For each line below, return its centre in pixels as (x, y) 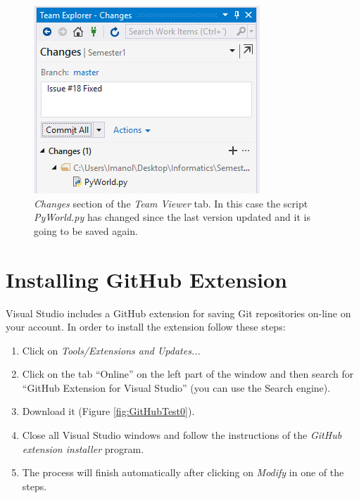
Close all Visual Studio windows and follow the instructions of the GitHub (182, 435)
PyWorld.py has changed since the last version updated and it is (172, 217)
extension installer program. (83, 448)
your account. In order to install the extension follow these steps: (146, 327)
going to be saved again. (86, 230)
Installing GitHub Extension (146, 279)
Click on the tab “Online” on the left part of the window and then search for (188, 374)
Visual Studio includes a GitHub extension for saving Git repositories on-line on (178, 313)
